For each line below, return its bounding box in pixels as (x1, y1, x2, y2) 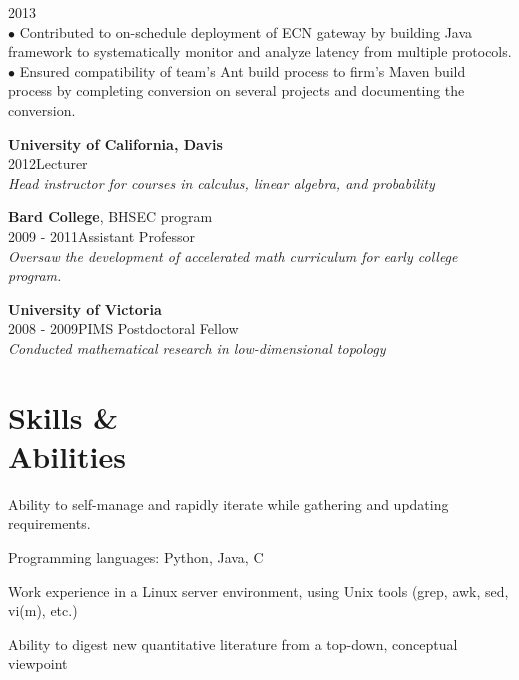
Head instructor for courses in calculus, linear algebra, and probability (8, 172, 435, 193)
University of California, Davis (8, 133, 223, 154)
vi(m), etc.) (8, 600, 78, 621)
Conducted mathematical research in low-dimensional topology (8, 337, 386, 358)
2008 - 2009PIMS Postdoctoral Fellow (8, 318, 239, 339)
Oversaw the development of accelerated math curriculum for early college (8, 245, 458, 266)
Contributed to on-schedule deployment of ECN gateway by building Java (19, 21, 473, 42)
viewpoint (8, 653, 68, 674)
